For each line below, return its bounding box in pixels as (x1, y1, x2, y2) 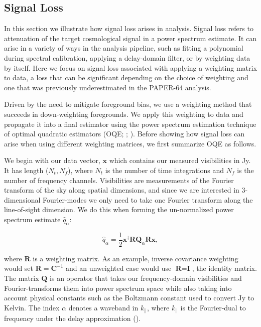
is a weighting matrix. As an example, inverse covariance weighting (33, 253, 238, 263)
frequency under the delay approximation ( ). (4, 313, 141, 323)
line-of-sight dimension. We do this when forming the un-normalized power (4, 204, 234, 215)
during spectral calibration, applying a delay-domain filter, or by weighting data (4, 52, 250, 63)
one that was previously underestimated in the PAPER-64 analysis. (4, 82, 211, 92)
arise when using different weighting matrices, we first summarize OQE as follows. (4, 138, 256, 148)
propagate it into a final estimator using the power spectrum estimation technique (4, 118, 256, 129)
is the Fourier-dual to (180, 302, 246, 312)
